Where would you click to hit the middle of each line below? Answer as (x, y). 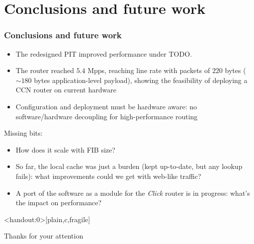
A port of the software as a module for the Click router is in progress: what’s (133, 193)
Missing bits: (23, 133)
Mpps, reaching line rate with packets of (149, 70)
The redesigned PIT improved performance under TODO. (104, 53)
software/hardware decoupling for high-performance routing (107, 116)
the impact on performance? (59, 203)
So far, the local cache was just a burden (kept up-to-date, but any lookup (129, 166)
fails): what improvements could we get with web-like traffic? (108, 176)
